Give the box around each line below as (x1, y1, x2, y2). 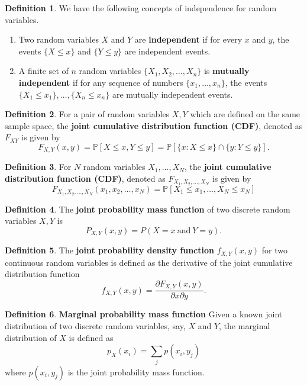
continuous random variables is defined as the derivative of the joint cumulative (5, 256, 293, 268)
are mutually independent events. (112, 88, 233, 100)
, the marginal (219, 320, 270, 332)
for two (261, 244, 287, 256)
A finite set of (18, 65, 69, 77)
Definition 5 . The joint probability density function (5, 244, 214, 256)
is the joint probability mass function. (67, 365, 205, 378)
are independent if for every (134, 33, 243, 46)
